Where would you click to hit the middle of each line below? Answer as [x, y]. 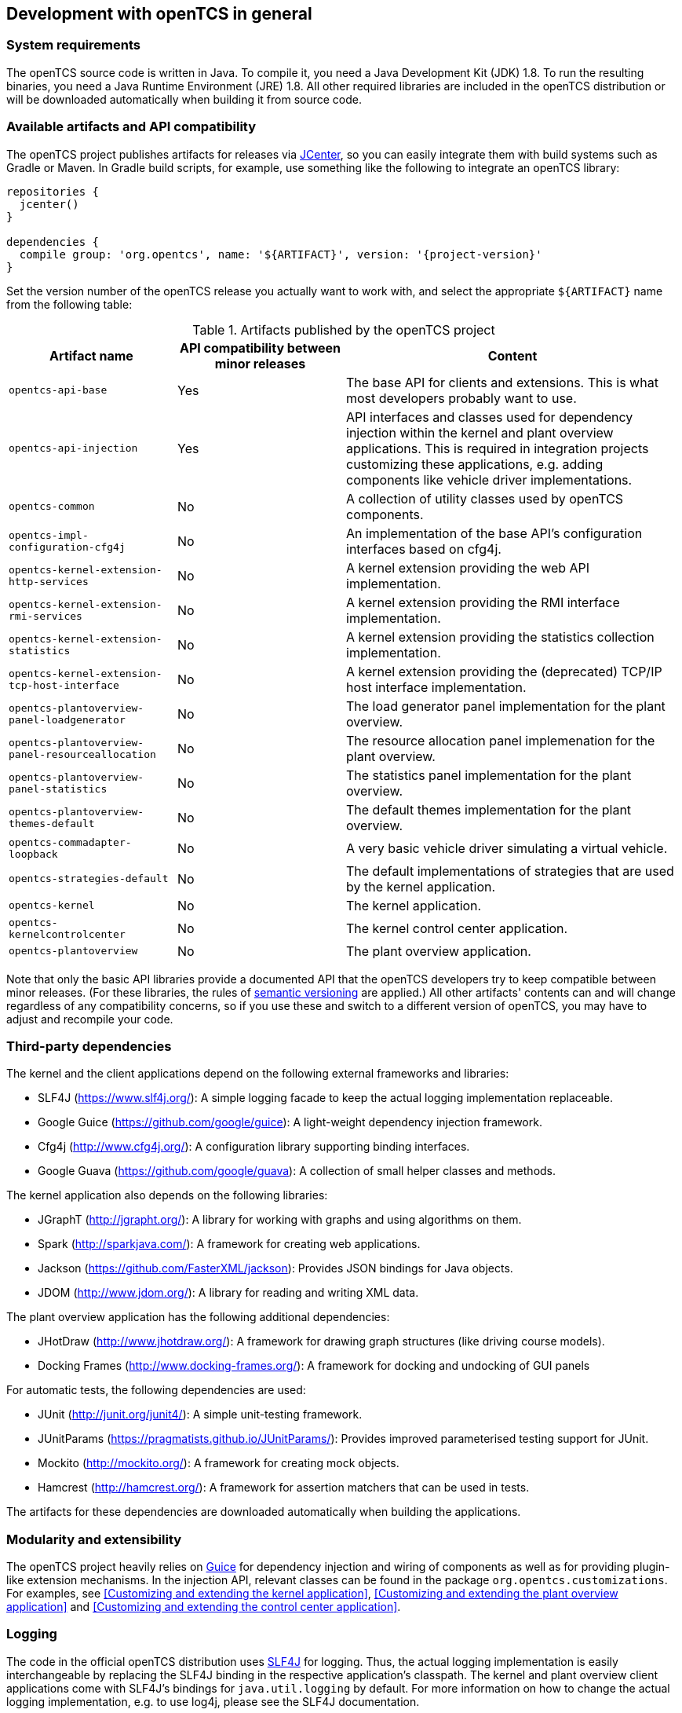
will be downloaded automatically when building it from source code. [184, 99]
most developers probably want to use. [461, 398]
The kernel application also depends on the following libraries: [167, 1195]
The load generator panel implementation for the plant [506, 706]
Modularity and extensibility [94, 1539]
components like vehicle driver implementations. [489, 479]
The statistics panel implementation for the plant [489, 775]
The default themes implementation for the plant [489, 809]
